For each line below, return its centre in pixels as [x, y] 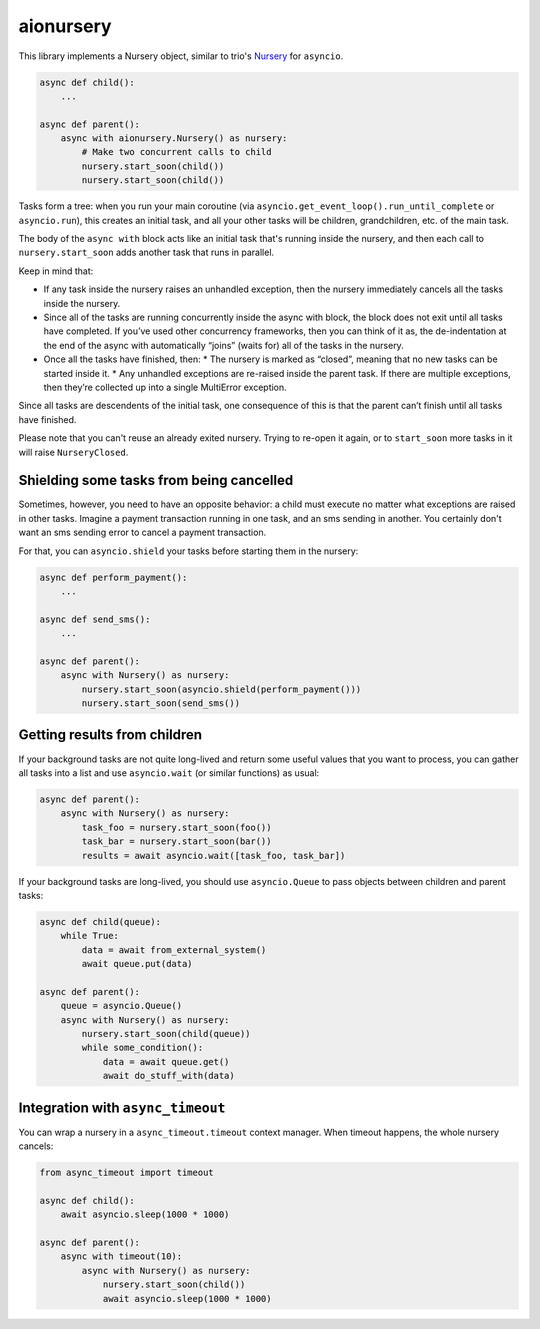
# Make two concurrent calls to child [176, 152]
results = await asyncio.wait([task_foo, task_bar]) [213, 855]
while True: [90, 936]
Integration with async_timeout [122, 1107]
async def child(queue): [100, 921]
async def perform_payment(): [113, 577]
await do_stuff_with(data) [168, 1076]
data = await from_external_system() [174, 949]
